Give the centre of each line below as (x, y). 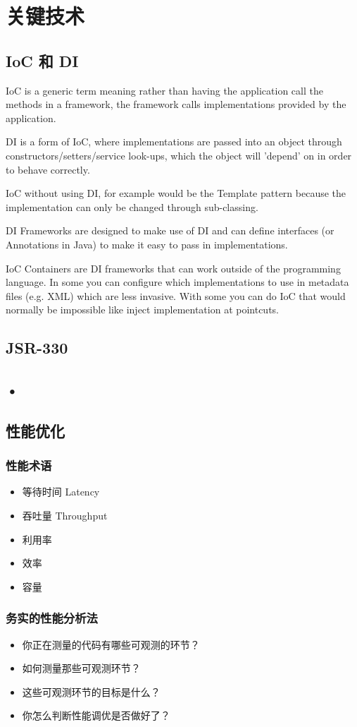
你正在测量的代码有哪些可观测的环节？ (111, 644)
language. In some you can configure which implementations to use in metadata (177, 282)
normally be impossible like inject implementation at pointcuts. (143, 310)
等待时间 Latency (61, 492)
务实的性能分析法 (52, 618)
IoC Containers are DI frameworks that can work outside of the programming (173, 268)
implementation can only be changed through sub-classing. (132, 206)
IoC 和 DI (42, 60)
